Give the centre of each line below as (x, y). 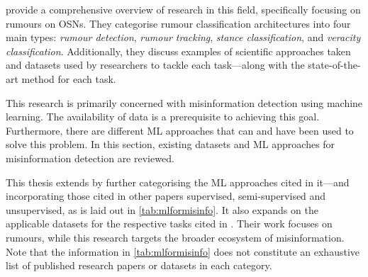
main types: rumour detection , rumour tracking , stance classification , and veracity (183, 37)
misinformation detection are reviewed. (90, 158)
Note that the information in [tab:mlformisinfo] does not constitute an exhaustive (183, 251)
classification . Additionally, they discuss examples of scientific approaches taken (178, 51)
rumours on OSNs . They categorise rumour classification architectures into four (178, 23)
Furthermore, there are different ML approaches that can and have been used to (180, 130)
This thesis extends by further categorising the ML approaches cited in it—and (178, 182)
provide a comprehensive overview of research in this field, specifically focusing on (183, 9)
